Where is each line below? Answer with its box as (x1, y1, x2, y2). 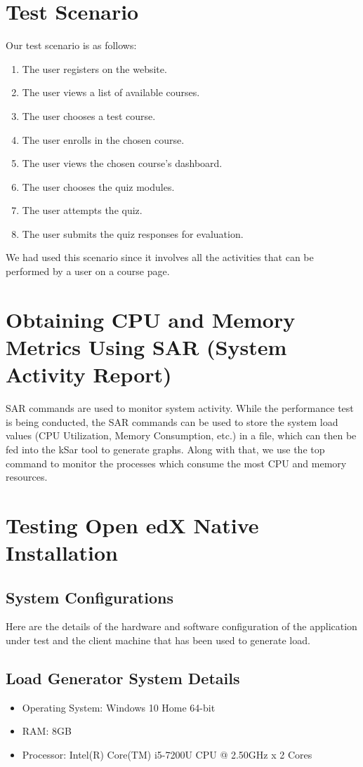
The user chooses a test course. (22, 108, 156, 123)
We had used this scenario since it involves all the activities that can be (6, 250, 314, 265)
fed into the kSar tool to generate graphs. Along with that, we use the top (6, 441, 325, 456)
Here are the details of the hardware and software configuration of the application (6, 619, 357, 634)
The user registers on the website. (22, 61, 167, 76)
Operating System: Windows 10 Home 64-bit (22, 700, 216, 714)
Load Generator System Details (6, 667, 240, 689)
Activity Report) (6, 360, 172, 389)
